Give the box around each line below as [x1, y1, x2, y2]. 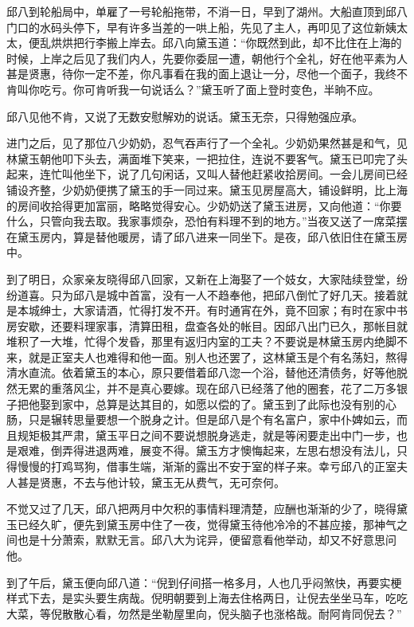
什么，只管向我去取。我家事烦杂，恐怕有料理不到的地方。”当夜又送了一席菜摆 [6, 213, 408, 229]
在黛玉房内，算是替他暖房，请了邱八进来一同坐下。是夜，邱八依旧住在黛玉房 [6, 228, 408, 245]
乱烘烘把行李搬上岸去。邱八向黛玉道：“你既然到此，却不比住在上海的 [39, 34, 402, 51]
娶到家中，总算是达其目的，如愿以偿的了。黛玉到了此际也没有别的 [39, 395, 385, 412]
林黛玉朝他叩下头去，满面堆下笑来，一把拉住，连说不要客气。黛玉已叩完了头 [6, 150, 408, 167]
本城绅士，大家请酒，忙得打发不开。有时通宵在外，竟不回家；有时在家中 [17, 302, 396, 319]
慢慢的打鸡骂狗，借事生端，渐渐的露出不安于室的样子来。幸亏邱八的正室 [17, 458, 396, 475]
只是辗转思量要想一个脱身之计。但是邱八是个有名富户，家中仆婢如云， [28, 411, 396, 428]
